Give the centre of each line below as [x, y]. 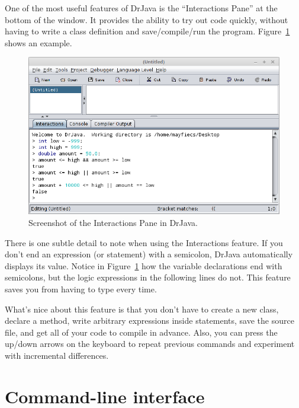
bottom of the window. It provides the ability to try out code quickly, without [147, 19]
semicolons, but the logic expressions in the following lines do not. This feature [148, 277]
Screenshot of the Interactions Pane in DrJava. [113, 223]
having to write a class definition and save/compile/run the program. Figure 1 [147, 31]
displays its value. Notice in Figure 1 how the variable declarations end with [144, 265]
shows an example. [38, 42]
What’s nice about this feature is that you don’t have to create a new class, [142, 309]
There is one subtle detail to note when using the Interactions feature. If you [144, 242]
